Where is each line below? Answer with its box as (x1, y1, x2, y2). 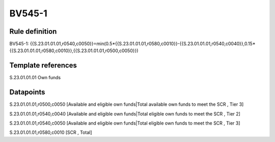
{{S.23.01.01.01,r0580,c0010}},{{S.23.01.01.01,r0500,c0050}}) (9, 48, 139, 54)
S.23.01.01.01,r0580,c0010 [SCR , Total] (9, 129, 92, 135)
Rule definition (9, 27, 57, 36)
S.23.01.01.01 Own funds (9, 75, 61, 81)
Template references (9, 61, 77, 70)
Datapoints (9, 88, 45, 97)
